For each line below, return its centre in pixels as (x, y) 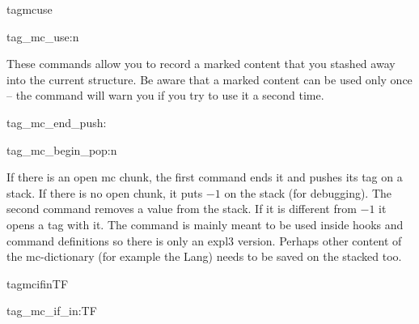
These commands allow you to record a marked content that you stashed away (201, 64)
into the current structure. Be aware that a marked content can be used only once (209, 79)
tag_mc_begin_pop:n (62, 149)
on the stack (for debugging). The (308, 192)
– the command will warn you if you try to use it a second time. (165, 95)
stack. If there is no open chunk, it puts (105, 192)
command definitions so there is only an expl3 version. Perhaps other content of (204, 240)
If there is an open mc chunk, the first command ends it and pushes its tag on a (205, 177)
